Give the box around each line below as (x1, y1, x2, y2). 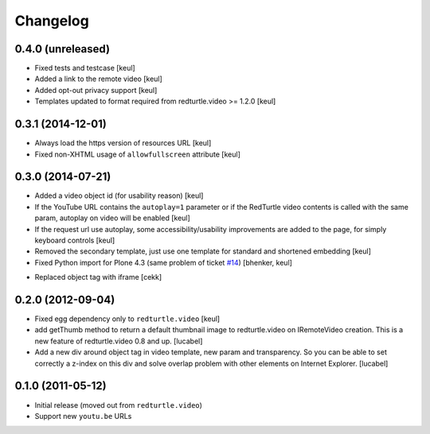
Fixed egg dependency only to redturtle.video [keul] (34, 314, 221, 324)
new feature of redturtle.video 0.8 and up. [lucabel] (34, 336, 203, 346)
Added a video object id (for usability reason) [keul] (34, 191, 204, 200)
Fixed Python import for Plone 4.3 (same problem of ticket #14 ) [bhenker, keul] (34, 258, 292, 267)
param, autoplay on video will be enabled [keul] (34, 213, 190, 223)
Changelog (14, 12, 89, 29)
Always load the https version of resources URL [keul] (34, 138, 212, 148)
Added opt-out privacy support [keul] (34, 85, 158, 95)
